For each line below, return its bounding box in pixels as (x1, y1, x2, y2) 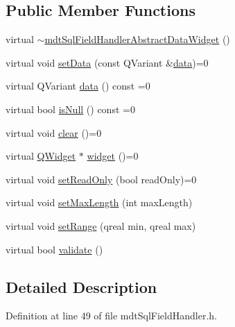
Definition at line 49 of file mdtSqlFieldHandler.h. (6, 308, 217, 323)
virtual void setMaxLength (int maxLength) (6, 195, 193, 210)
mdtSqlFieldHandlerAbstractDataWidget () (44, 32, 230, 47)
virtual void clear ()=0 (6, 125, 102, 140)
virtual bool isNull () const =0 (6, 101, 135, 116)
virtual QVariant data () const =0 (6, 78, 150, 93)
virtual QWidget (6, 149, 76, 163)
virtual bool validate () (6, 242, 103, 256)
